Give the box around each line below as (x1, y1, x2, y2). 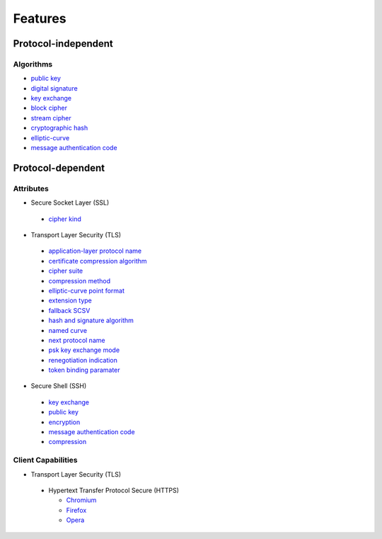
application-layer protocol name (48, 246, 141, 255)
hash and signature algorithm (48, 316, 134, 325)
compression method (48, 276, 111, 285)
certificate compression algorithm (48, 256, 148, 265)
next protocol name (48, 336, 105, 344)
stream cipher (30, 113, 72, 122)
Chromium (66, 496, 97, 504)
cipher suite (48, 266, 83, 276)
